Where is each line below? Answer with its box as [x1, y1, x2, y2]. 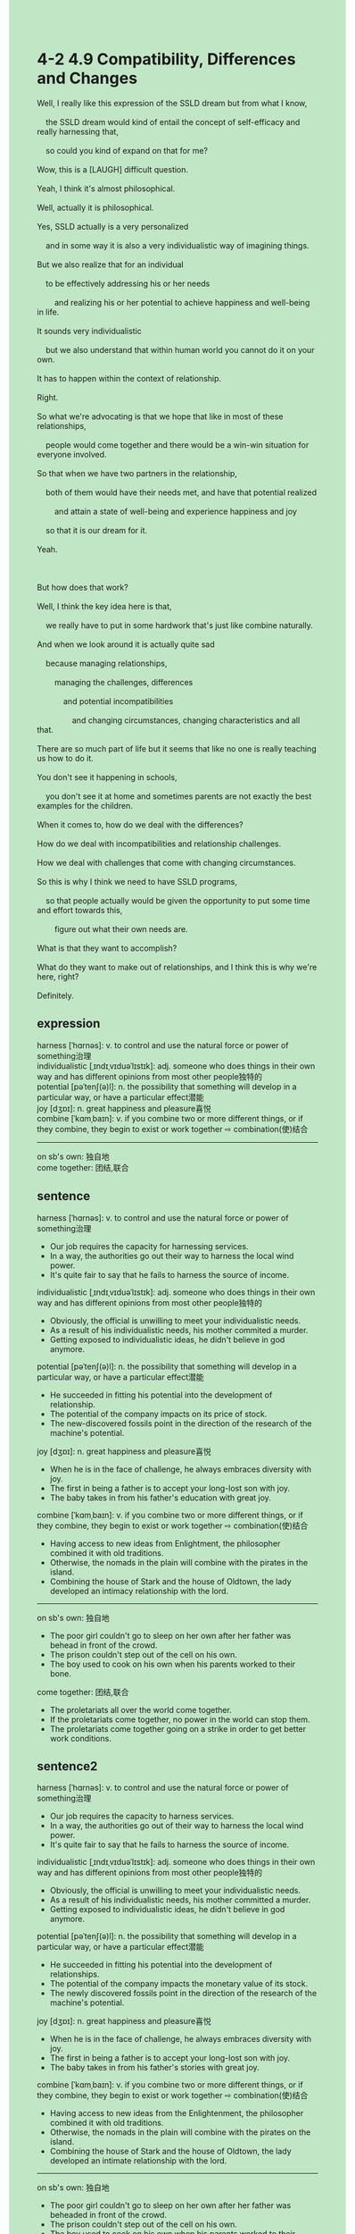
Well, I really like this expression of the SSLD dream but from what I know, [37, 97, 308, 108]
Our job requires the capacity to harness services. [49, 1810, 235, 1822]
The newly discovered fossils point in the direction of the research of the [49, 1988, 318, 1999]
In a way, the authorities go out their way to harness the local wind [49, 1250, 294, 1261]
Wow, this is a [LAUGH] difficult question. [37, 164, 189, 174]
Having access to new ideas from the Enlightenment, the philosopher [49, 2108, 304, 2119]
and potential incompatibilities [62, 695, 174, 706]
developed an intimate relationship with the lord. [49, 2155, 227, 2166]
